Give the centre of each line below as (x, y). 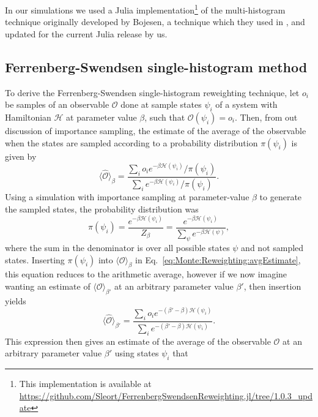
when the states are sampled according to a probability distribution (131, 142)
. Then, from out (266, 117)
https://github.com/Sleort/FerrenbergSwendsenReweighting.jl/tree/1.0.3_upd (166, 395)
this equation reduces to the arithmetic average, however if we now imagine (146, 274)
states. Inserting (35, 259)
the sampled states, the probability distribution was (102, 208)
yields (16, 300)
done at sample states (161, 104)
